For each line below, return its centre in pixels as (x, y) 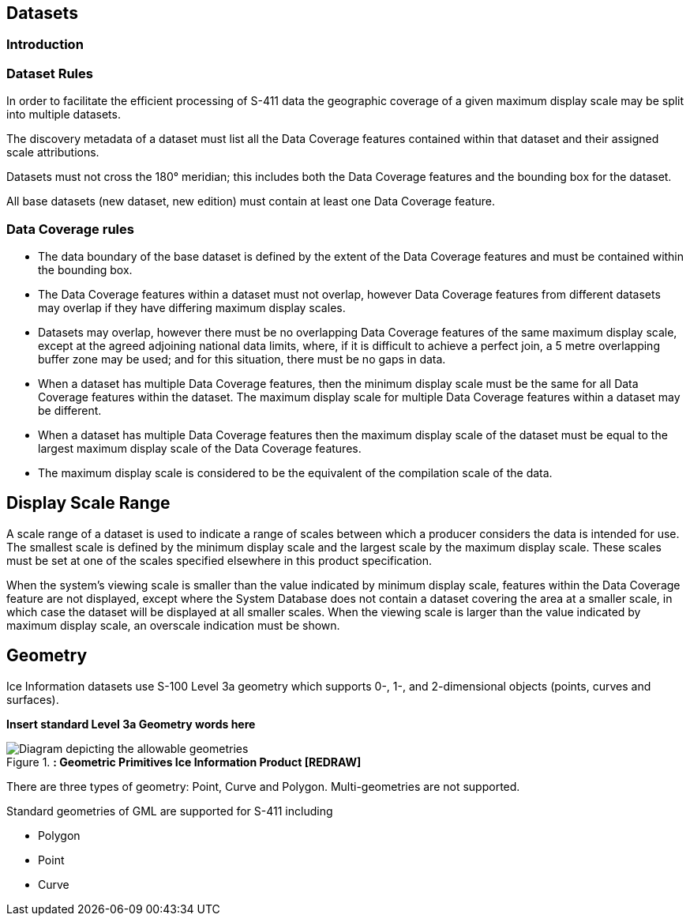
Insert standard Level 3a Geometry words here (131, 724)
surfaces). (33, 699)
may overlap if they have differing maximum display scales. (192, 307)
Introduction (45, 45)
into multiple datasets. (64, 115)
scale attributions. (53, 152)
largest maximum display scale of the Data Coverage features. (200, 448)
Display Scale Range (88, 503)
